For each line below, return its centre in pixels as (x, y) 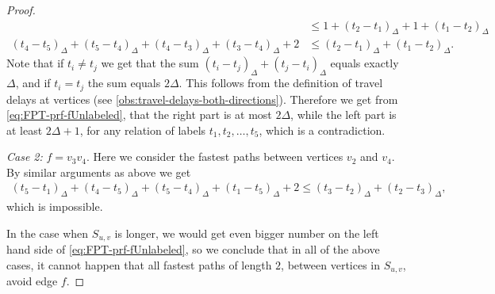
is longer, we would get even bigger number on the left (247, 233)
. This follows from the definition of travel (281, 83)
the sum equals (124, 83)
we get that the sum (150, 63)
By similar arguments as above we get (99, 172)
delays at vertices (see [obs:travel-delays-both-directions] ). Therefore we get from (202, 99)
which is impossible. (55, 206)
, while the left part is (343, 115)
